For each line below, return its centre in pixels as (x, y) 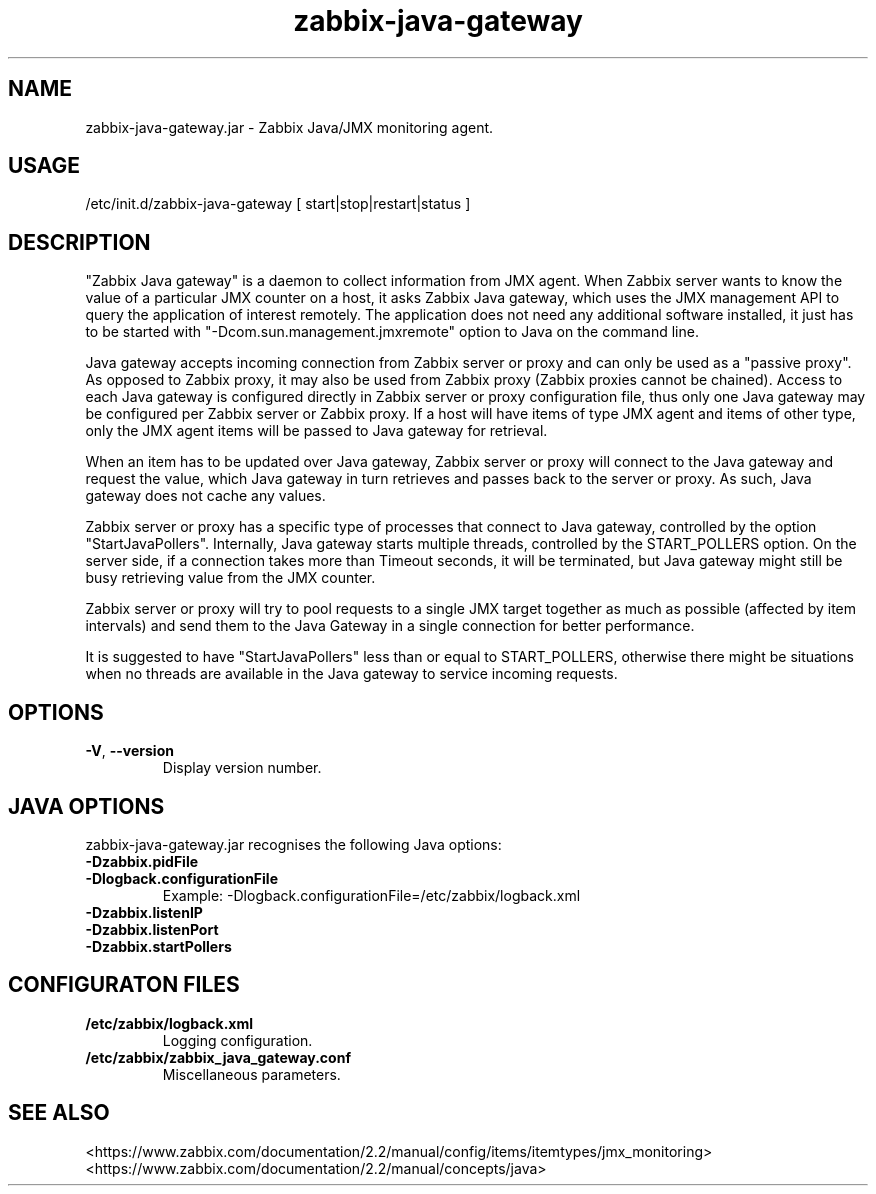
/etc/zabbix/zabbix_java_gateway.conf (218, 1057)
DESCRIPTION (79, 242)
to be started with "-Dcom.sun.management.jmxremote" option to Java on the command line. (392, 332)
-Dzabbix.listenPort (152, 929)
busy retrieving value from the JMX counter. (230, 578)
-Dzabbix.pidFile (142, 861)
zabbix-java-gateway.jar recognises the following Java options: (293, 844)
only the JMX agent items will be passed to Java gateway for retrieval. (316, 431)
